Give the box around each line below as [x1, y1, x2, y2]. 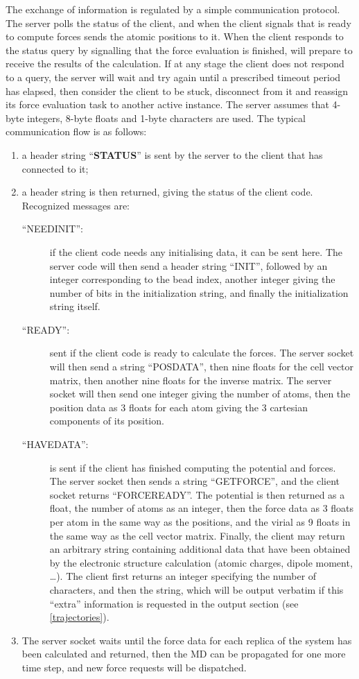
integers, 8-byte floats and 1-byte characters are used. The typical [27, 110, 306, 125]
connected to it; [21, 161, 89, 175]
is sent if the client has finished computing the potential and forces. [49, 460, 336, 474]
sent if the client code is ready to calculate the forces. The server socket [49, 345, 354, 360]
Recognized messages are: [21, 198, 130, 212]
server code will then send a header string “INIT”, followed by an [49, 258, 328, 273]
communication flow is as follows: [6, 124, 147, 139]
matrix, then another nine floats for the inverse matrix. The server [49, 372, 332, 387]
